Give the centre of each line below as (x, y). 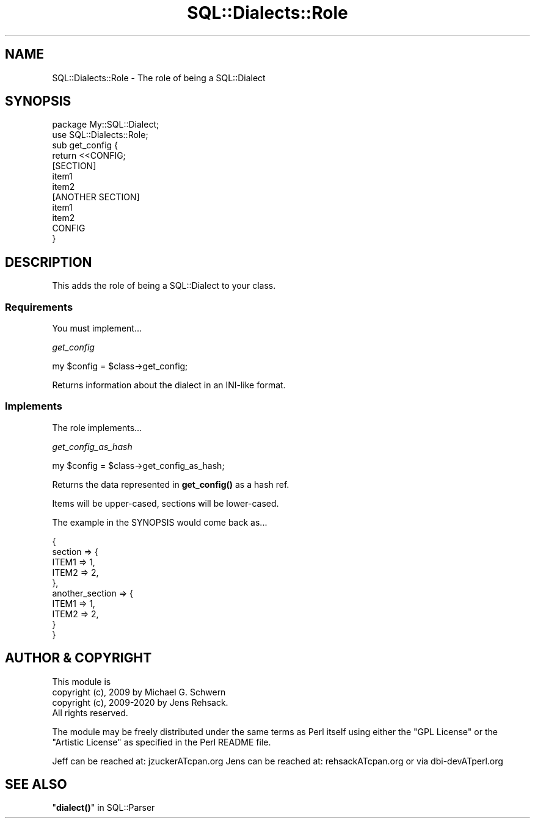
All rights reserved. (90, 712)
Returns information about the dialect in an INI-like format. (169, 385)
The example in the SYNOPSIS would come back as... (160, 522)
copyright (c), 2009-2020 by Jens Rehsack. (140, 702)
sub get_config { (85, 145)
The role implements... (97, 427)
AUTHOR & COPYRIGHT (78, 658)
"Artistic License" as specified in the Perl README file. (162, 742)
